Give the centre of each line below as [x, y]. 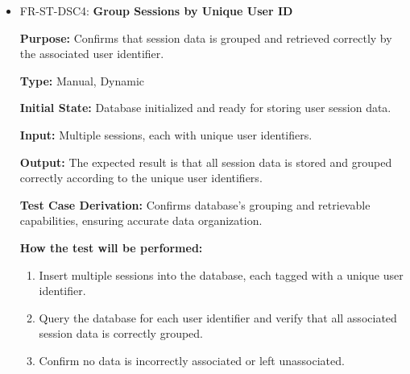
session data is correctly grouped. [121, 333]
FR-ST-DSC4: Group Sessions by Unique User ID [156, 10]
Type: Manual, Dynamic [82, 80]
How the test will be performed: [111, 247]
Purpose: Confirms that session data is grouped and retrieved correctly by [206, 37]
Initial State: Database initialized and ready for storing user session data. [205, 108]
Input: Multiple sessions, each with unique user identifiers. [166, 134]
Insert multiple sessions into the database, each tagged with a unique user [221, 274]
